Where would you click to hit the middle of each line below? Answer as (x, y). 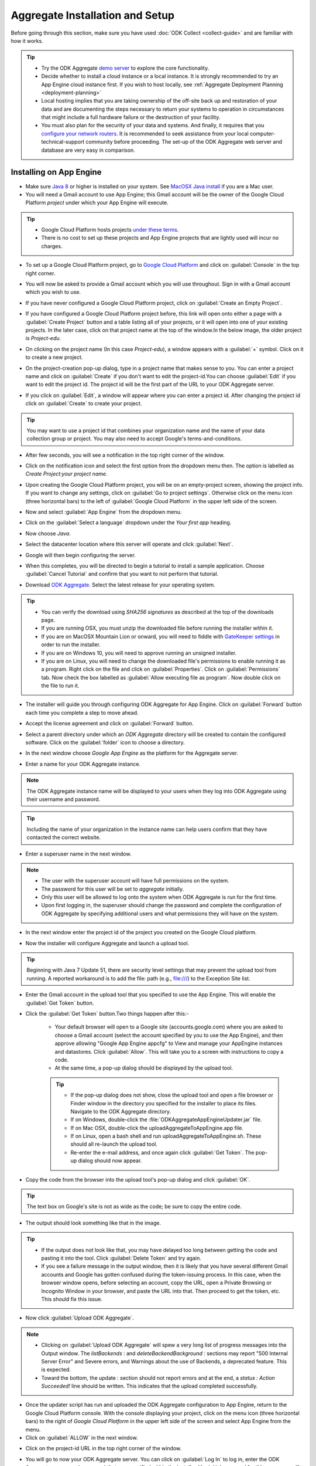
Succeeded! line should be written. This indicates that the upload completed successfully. (150, 1386)
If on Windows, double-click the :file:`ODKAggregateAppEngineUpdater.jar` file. (166, 1119)
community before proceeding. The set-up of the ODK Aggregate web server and (184, 142)
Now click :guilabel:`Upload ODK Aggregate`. (80, 1318)
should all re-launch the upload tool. (114, 1144)
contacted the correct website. (64, 837)
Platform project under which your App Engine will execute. (97, 203)
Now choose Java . (48, 533)
